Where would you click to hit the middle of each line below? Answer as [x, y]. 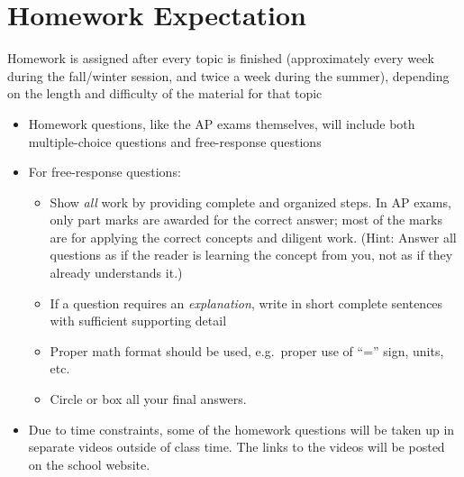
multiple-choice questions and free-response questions [175, 141]
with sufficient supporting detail [138, 321]
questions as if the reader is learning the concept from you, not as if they [251, 255]
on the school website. [89, 464]
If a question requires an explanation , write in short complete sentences [246, 303]
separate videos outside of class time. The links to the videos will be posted [237, 447]
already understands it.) [116, 273]
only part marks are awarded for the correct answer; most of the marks [246, 220]
